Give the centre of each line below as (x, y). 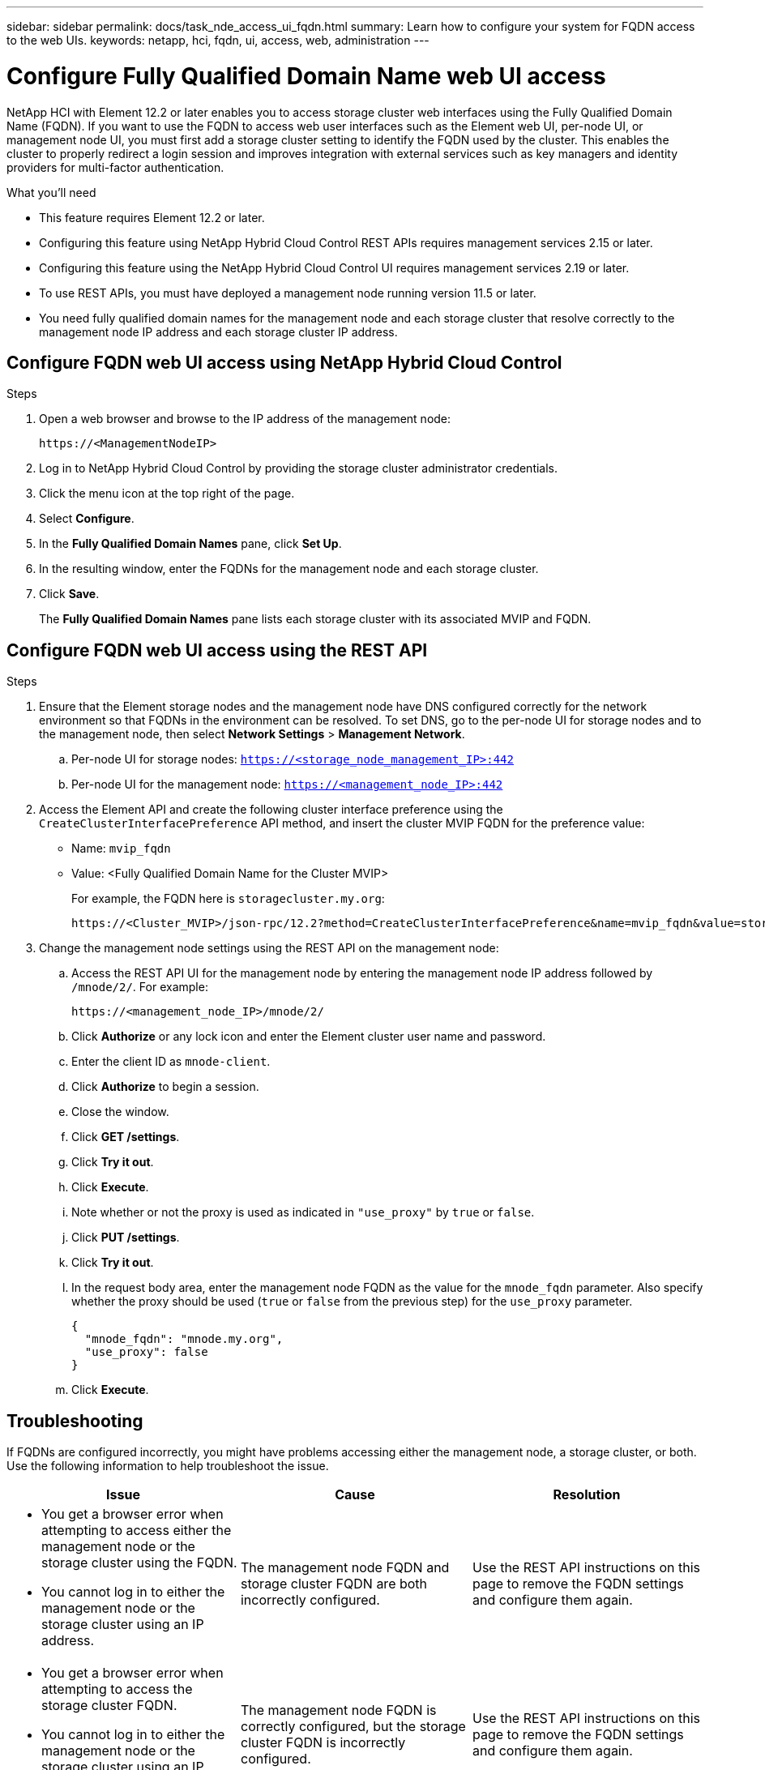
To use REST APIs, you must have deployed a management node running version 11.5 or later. (288, 293)
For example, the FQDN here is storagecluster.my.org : (228, 899)
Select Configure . (87, 519)
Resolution (587, 1495)
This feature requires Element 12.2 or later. (152, 217)
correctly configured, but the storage (353, 1727)
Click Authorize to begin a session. (165, 1087)
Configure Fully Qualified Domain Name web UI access (306, 76)
